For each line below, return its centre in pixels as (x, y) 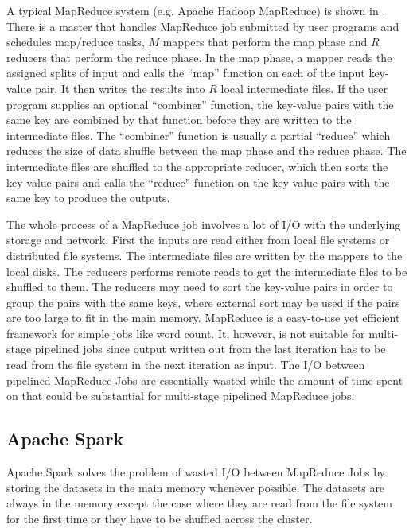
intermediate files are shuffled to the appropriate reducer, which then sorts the (197, 166)
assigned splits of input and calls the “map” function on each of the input (186, 73)
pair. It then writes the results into (120, 88)
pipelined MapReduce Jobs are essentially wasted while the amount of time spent (205, 380)
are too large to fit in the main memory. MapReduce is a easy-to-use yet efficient (203, 318)
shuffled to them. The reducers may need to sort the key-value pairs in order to (200, 287)
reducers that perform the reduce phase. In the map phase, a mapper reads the (199, 57)
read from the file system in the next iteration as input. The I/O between (186, 365)
